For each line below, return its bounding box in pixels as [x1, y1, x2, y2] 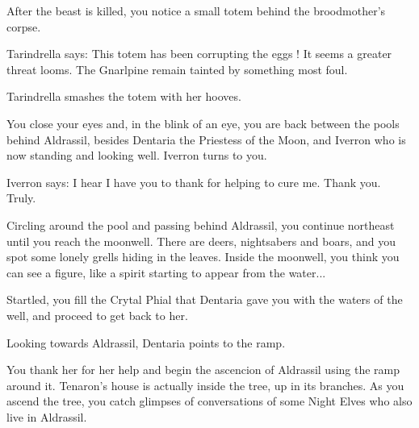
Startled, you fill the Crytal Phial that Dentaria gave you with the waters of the [6, 291, 403, 308]
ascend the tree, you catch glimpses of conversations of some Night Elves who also [6, 393, 413, 409]
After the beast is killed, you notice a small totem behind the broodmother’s [6, 2, 386, 19]
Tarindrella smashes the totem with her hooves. [6, 88, 241, 105]
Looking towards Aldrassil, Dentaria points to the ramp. [6, 334, 286, 351]
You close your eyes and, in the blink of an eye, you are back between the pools [6, 114, 400, 131]
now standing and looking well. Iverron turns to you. [6, 147, 267, 164]
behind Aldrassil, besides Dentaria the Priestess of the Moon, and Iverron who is [6, 131, 406, 148]
